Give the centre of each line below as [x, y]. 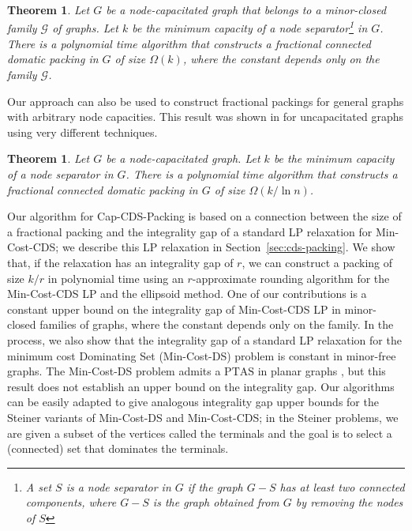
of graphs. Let [85, 28]
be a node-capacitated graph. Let [183, 158]
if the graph [215, 486]
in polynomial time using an [116, 278]
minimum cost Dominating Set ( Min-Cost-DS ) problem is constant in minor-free [202, 355]
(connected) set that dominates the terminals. [118, 448]
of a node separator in [60, 174]
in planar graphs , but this [322, 371]
